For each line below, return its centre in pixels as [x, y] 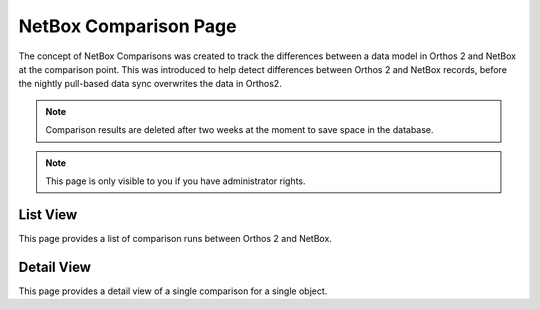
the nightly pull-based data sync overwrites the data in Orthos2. [150, 84]
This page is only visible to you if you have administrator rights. [175, 181]
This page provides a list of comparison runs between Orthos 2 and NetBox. [175, 238]
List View [48, 214]
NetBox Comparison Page [127, 26]
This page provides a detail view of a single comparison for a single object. [173, 291]
